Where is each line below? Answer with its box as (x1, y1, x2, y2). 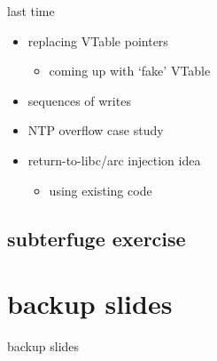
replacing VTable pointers (27, 31, 168, 50)
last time (7, 2, 55, 20)
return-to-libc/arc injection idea (27, 150, 201, 169)
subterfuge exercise (7, 224, 186, 252)
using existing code (49, 180, 152, 199)
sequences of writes (27, 91, 131, 109)
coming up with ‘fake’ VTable (49, 61, 211, 80)
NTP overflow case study (27, 121, 164, 140)
